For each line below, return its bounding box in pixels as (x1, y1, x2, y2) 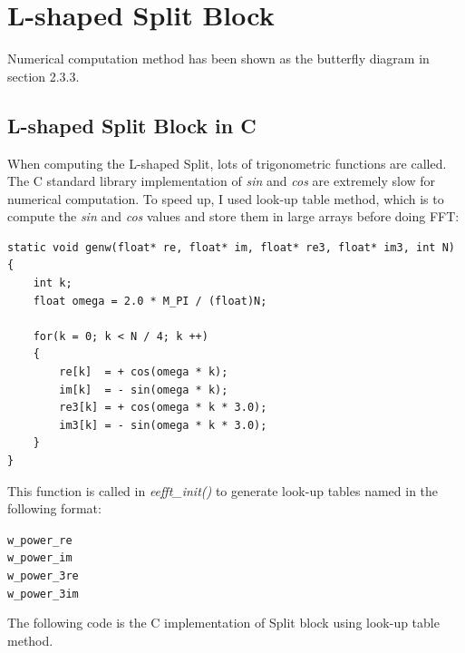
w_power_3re (7, 570, 79, 583)
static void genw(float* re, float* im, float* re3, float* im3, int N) (7, 240, 455, 254)
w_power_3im (7, 587, 79, 600)
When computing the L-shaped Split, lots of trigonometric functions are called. (7, 153, 447, 172)
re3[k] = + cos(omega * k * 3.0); (59, 401, 267, 414)
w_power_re (7, 533, 73, 547)
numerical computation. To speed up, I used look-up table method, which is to (7, 189, 444, 208)
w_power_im (7, 551, 73, 565)
